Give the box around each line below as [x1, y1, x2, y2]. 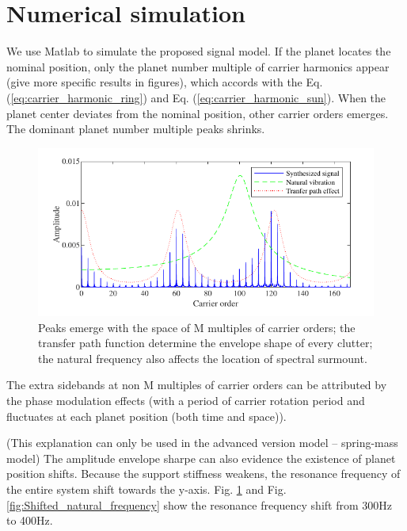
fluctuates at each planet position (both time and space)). [6, 407, 287, 424]
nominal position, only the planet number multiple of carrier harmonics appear [6, 58, 390, 74]
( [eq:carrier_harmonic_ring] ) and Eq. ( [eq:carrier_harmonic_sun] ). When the [6, 89, 386, 105]
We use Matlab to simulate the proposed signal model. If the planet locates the [6, 43, 391, 59]
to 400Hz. [6, 512, 53, 529]
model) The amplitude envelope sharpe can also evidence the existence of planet [6, 449, 396, 466]
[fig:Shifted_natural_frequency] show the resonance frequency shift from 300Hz [6, 496, 392, 513]
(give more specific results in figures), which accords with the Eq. [6, 74, 323, 90]
